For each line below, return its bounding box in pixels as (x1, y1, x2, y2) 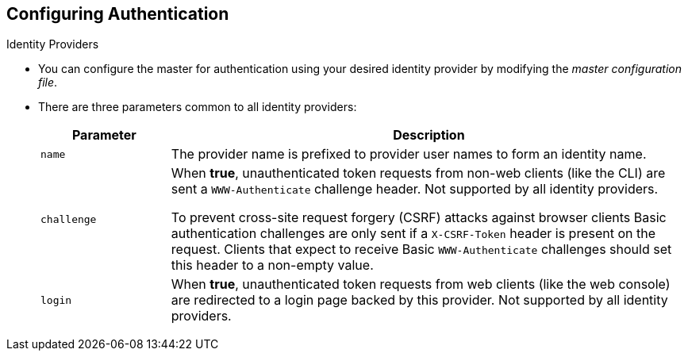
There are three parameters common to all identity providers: (38, 100, 357, 114)
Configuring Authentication (6, 4, 229, 24)
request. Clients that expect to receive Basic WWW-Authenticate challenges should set (171, 241, 672, 258)
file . (38, 75, 58, 90)
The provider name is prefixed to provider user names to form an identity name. (171, 146, 647, 163)
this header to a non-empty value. (171, 257, 374, 274)
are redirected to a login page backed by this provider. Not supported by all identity (171, 292, 668, 309)
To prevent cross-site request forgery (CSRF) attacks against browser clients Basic (171, 209, 667, 226)
